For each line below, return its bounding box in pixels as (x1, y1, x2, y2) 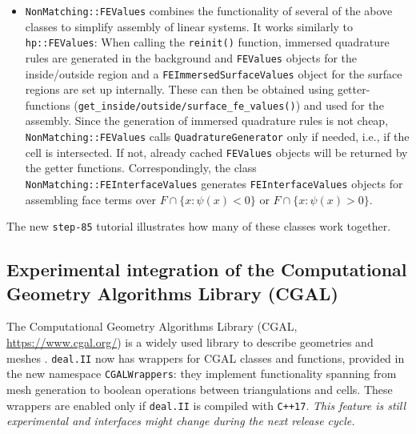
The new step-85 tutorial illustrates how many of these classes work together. (6, 218, 391, 235)
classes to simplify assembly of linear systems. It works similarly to (25, 18, 354, 34)
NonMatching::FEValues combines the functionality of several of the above (25, 2, 393, 18)
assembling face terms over (25, 191, 157, 207)
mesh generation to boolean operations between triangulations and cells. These (6, 380, 393, 397)
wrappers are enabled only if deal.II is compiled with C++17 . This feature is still (6, 396, 406, 413)
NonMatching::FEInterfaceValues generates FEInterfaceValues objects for (25, 175, 403, 191)
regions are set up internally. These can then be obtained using (25, 81, 334, 98)
